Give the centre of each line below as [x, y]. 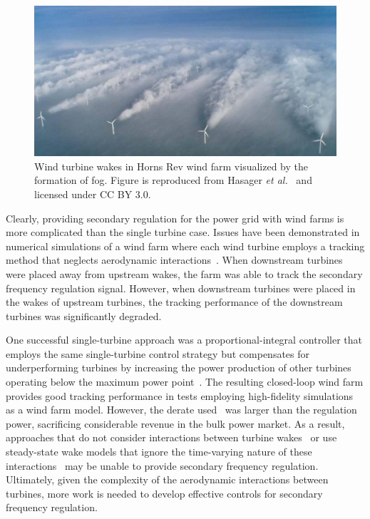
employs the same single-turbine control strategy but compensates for [158, 353]
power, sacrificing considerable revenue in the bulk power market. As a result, [175, 423]
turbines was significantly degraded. [84, 315]
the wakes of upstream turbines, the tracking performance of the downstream [174, 302]
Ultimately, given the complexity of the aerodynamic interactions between [167, 479]
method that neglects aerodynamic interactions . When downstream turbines [174, 260]
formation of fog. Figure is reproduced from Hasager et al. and [173, 180]
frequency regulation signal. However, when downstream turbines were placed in [181, 288]
